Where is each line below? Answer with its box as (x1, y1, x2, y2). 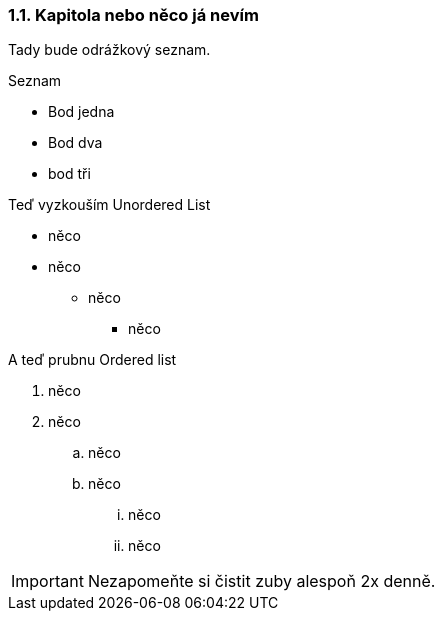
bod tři (48, 165, 91, 183)
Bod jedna (48, 103, 115, 121)
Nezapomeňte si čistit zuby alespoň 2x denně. (87, 571, 436, 592)
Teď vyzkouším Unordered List (8, 196, 211, 214)
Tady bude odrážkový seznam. (8, 41, 211, 59)
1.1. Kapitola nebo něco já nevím (8, 5, 259, 25)
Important (11, 571, 84, 592)
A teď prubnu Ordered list (8, 351, 177, 369)
